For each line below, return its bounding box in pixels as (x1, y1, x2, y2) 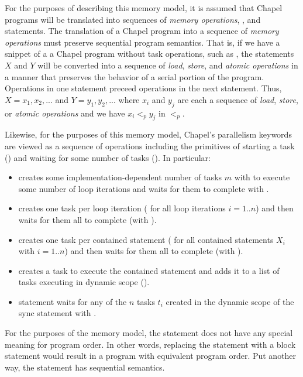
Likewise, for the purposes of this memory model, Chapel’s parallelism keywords (5, 128, 292, 140)
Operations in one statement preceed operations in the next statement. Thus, (5, 82, 282, 94)
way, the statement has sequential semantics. (5, 361, 165, 373)
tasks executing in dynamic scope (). (18, 276, 150, 288)
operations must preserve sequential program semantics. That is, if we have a (5, 36, 280, 48)
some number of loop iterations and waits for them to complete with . (18, 182, 269, 194)
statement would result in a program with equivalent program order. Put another (5, 349, 297, 362)
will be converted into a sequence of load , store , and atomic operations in (37, 59, 298, 71)
